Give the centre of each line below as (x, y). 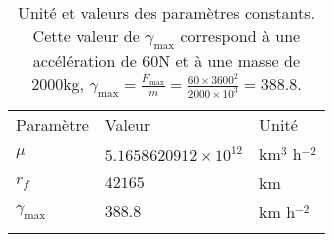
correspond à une (240, 35)
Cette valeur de (86, 35)
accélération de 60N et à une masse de (166, 61)
